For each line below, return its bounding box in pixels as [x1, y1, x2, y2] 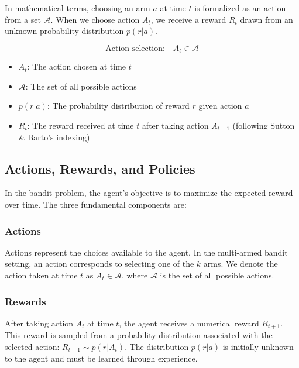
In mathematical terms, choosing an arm [5, 2, 150, 13]
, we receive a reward [150, 13, 226, 25]
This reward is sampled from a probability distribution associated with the [5, 329, 273, 341]
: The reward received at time [27, 119, 134, 132]
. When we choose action [50, 13, 140, 25]
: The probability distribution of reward [47, 99, 190, 112]
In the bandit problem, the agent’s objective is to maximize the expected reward [5, 187, 293, 199]
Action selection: [105, 44, 165, 53]
